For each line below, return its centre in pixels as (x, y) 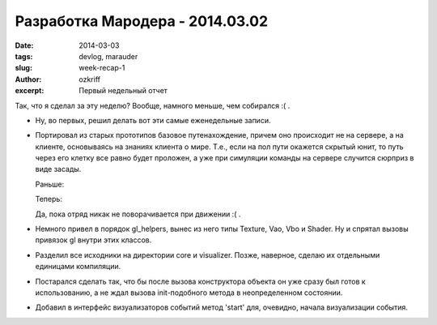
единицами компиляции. (78, 267)
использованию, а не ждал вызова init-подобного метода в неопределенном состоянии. (189, 293)
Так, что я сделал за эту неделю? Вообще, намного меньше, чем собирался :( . (153, 105)
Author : (28, 79)
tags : (24, 56)
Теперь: (49, 199)
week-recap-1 (102, 68)
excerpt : (30, 91)
